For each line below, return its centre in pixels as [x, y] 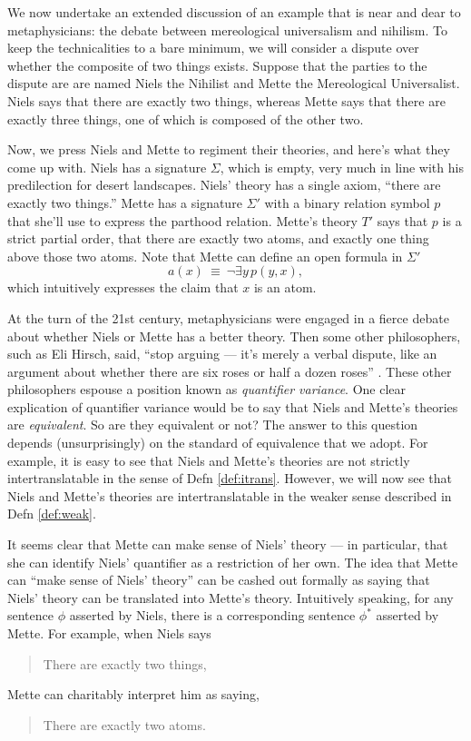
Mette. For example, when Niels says [109, 633]
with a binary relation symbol [347, 202]
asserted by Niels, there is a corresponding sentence [212, 615]
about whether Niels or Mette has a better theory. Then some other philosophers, [234, 336]
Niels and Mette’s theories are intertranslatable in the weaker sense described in [230, 495]
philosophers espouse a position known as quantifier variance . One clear [207, 389]
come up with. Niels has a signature [107, 167]
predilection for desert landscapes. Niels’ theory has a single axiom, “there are [224, 185]
